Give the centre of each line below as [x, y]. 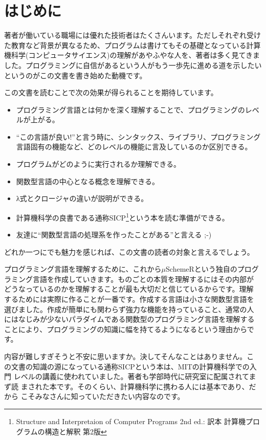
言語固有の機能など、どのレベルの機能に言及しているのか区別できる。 [134, 147]
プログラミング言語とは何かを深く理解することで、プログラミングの [130, 109]
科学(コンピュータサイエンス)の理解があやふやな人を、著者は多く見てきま [136, 55]
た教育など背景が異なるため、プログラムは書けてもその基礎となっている [125, 45]
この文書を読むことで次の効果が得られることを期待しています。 [111, 92]
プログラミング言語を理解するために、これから [83, 269]
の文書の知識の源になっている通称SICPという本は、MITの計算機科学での [127, 366]
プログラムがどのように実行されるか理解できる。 [98, 164]
